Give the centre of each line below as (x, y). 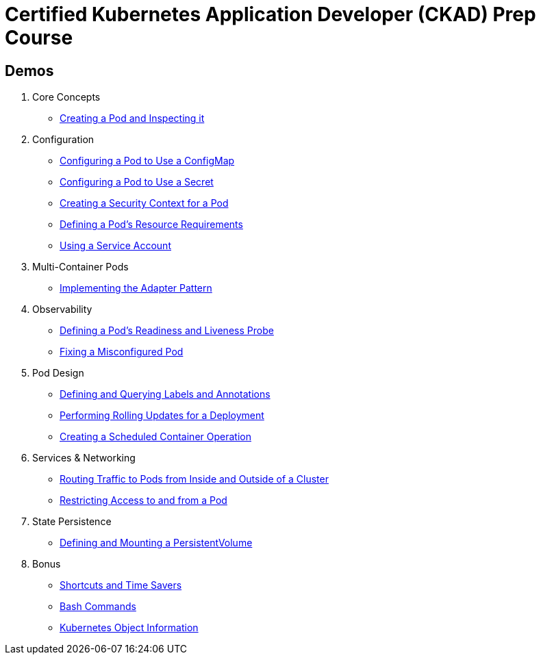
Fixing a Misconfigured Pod (122, 352)
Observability (62, 309)
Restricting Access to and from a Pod (143, 500)
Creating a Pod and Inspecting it (132, 118)
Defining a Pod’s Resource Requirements (151, 225)
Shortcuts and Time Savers (121, 585)
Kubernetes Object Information (129, 628)
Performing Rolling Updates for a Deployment (162, 416)
